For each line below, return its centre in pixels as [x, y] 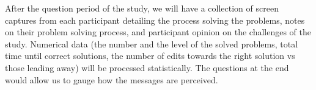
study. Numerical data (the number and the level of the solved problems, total [152, 43]
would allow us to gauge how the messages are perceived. [112, 79]
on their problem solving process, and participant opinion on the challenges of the [158, 32]
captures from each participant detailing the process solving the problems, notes [155, 20]
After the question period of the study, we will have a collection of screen [142, 8]
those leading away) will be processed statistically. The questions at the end [147, 67]
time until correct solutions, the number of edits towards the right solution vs [150, 56]
